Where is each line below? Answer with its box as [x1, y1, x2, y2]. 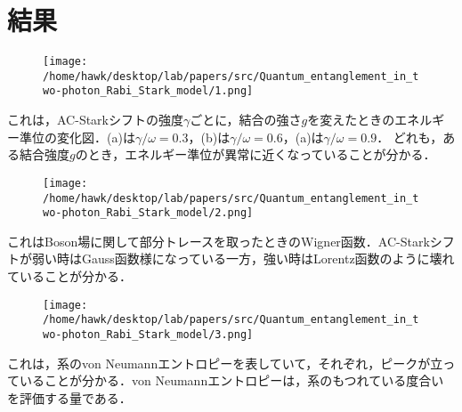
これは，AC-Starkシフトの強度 [7, 110, 183, 129]
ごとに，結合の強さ [190, 110, 302, 129]
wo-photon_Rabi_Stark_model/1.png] [43, 85, 254, 98]
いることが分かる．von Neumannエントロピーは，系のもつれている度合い [19, 371, 444, 390]
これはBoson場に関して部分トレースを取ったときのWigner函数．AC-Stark [7, 231, 430, 250]
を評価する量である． [7, 388, 132, 407]
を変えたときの [307, 110, 395, 129]
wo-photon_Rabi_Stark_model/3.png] [43, 327, 254, 341]
